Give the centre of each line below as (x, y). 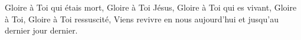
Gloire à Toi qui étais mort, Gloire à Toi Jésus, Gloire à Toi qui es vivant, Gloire (151, 7)
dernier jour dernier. (41, 30)
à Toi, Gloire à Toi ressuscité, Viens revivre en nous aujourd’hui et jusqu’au (142, 19)
